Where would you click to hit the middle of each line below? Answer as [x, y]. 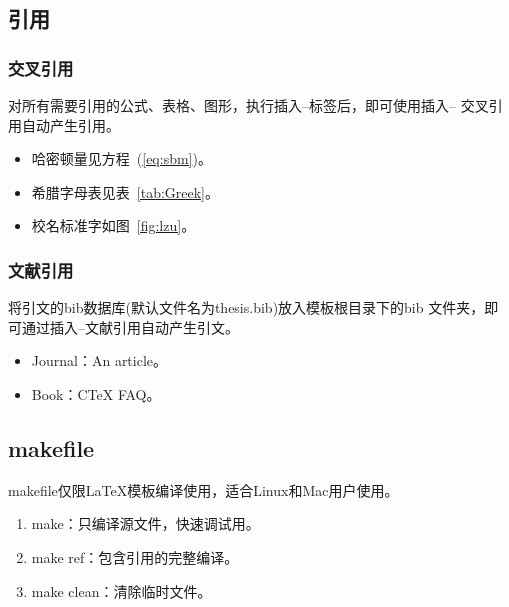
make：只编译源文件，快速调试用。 [145, 523]
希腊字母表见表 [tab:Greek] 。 [125, 191]
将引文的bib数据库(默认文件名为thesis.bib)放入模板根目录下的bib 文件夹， [246, 307]
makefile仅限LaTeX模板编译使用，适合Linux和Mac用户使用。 [203, 489]
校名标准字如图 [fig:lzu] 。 [113, 225]
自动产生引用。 [70, 124]
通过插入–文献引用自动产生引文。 [130, 326]
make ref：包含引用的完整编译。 [135, 556]
